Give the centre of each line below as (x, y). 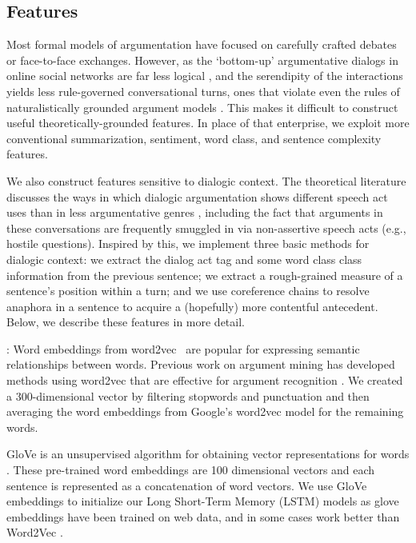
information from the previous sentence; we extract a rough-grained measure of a (205, 275)
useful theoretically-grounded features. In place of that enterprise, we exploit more (208, 123)
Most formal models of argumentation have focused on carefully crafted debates (202, 44)
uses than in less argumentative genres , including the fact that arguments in (195, 212)
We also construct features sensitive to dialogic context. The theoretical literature (206, 180)
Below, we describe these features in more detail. (126, 322)
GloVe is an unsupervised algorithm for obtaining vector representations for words (208, 454)
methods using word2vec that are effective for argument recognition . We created (205, 380)
